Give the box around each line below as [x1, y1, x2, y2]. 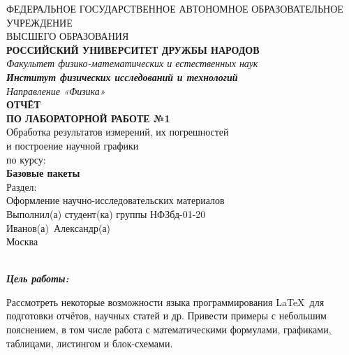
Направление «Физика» [6, 83, 105, 98]
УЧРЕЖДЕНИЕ [6, 15, 73, 29]
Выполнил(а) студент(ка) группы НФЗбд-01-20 [6, 206, 206, 221]
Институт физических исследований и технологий [6, 69, 238, 84]
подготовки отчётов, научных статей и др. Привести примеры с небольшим [6, 308, 327, 323]
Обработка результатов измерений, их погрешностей [6, 124, 229, 139]
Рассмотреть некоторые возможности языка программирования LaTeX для [6, 294, 325, 309]
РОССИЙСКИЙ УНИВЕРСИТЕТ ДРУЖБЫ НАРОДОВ [6, 42, 260, 57]
